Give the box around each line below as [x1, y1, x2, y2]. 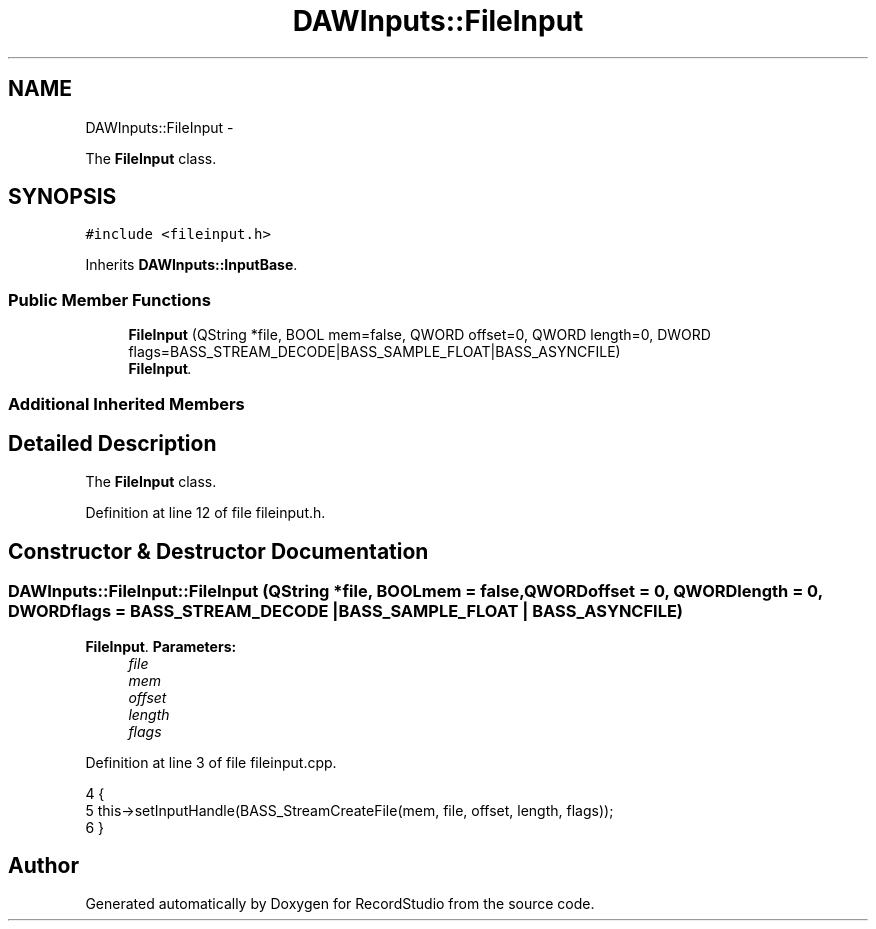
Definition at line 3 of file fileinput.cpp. [85, 753, 337, 771]
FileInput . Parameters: [85, 637, 237, 655]
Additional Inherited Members [8, 393, 245, 414]
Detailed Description [8, 430, 217, 456]
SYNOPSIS [8, 184, 117, 210]
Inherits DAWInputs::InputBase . [85, 256, 298, 274]
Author [8, 853, 79, 879]
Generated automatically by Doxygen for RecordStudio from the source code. [85, 895, 595, 913]
